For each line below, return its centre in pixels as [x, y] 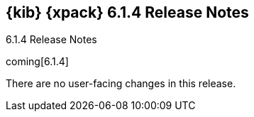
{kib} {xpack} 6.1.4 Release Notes [127, 12]
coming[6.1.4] [37, 62]
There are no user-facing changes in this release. [121, 84]
